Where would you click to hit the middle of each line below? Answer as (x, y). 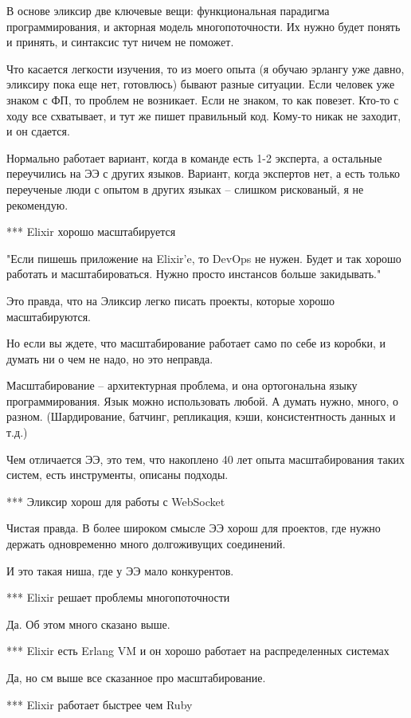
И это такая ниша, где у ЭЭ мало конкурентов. (120, 570)
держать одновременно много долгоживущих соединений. (146, 544)
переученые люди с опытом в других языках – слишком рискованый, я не (185, 188)
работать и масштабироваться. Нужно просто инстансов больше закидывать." (194, 274)
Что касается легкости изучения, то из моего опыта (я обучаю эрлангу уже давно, (205, 68)
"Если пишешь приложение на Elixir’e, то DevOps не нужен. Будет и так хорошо (204, 258)
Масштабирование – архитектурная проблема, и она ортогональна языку (182, 385)
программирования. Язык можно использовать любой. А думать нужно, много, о (203, 400)
